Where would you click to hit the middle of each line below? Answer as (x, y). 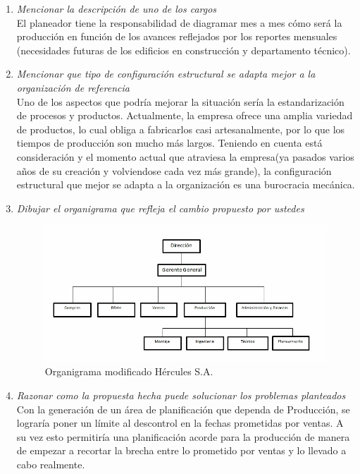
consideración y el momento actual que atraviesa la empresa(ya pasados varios (185, 156)
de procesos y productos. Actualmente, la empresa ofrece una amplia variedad (185, 115)
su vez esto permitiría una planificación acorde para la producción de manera (183, 436)
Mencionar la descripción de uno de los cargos (117, 8)
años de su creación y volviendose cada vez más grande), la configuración (174, 170)
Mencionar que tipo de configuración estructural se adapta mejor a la (166, 74)
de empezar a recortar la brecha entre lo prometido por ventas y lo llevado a (181, 450)
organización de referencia (73, 87)
